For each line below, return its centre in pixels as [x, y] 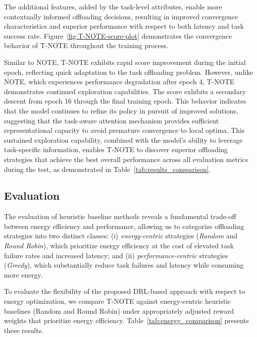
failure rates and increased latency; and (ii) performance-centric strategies [116, 255]
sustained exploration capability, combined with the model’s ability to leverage [123, 140]
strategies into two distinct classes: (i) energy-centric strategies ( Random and [121, 236]
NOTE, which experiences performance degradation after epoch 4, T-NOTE [119, 82]
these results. [24, 330]
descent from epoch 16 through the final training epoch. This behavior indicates [125, 101]
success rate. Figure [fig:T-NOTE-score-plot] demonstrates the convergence [118, 35]
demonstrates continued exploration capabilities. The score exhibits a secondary [125, 91]
